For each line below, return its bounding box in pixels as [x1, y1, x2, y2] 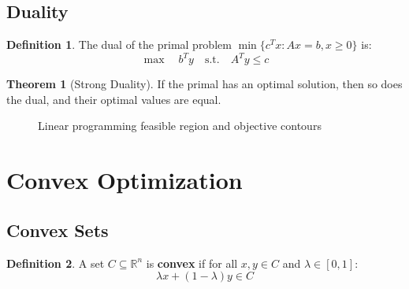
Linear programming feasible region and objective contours [38, 117, 322, 134]
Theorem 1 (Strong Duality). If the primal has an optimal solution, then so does [6, 76, 403, 92]
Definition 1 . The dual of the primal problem [6, 36, 232, 53]
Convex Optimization [6, 164, 243, 196]
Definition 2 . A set [6, 254, 105, 271]
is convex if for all [146, 254, 238, 271]
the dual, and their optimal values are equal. [6, 91, 221, 107]
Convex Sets [6, 217, 109, 242]
